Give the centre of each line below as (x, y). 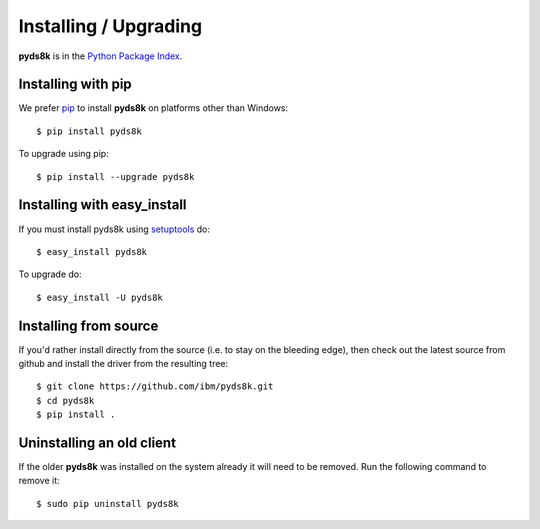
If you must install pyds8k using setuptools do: (114, 229)
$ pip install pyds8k (89, 131)
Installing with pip (75, 84)
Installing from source (88, 325)
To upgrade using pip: (63, 154)
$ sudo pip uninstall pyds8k (107, 503)
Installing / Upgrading (110, 26)
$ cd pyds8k (65, 400)
